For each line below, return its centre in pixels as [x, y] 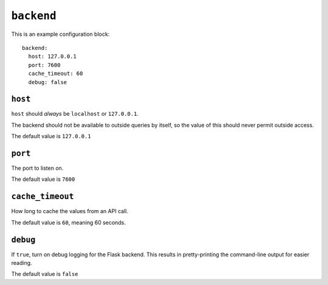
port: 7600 [44, 65]
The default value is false [45, 274]
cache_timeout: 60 [56, 74]
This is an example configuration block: [60, 34]
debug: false [48, 82]
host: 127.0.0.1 [53, 57]
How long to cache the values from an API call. [70, 211]
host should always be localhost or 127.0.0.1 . [75, 114]
